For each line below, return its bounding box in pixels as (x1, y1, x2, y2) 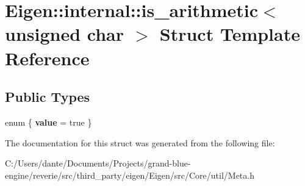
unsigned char (5, 21, 124, 46)
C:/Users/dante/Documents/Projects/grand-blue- (5, 157, 191, 170)
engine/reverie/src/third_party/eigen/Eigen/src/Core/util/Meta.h (5, 168, 254, 181)
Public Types (5, 87, 90, 106)
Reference (5, 45, 90, 70)
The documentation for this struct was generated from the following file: (5, 136, 275, 149)
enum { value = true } (5, 115, 92, 128)
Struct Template (159, 21, 300, 46)
